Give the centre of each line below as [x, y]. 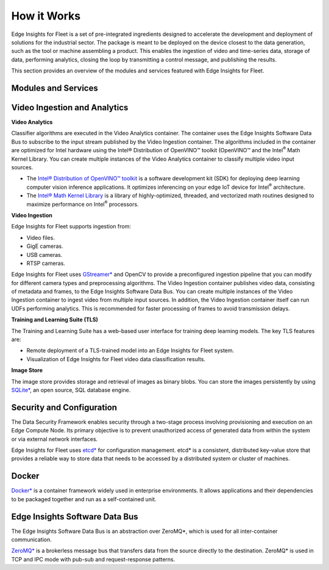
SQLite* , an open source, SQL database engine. [71, 390]
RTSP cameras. [46, 263]
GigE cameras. [45, 246]
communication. [31, 540]
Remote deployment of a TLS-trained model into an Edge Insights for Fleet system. [130, 351]
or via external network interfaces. [55, 439]
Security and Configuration [64, 407]
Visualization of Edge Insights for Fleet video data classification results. [116, 359]
